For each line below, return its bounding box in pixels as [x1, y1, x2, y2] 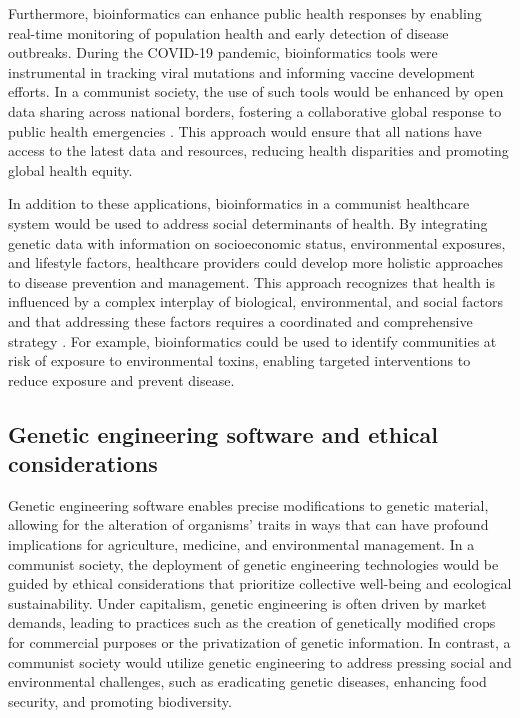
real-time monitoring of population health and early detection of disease [8, 22, 449, 43]
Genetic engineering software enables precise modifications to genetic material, [8, 494, 489, 515]
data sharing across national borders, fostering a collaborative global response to [8, 100, 502, 121]
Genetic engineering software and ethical [8, 418, 439, 449]
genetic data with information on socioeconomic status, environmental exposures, [8, 232, 506, 253]
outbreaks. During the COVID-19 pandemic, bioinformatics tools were [8, 42, 438, 63]
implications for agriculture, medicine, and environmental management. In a [8, 534, 475, 555]
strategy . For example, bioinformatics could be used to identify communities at [8, 330, 497, 351]
